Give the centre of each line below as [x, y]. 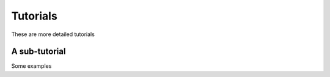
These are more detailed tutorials [53, 34]
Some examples [31, 66]
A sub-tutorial [38, 52]
